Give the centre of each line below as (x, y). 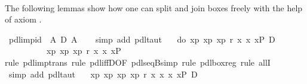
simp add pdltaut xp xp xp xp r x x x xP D (103, 74)
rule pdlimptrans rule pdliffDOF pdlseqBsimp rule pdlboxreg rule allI (138, 62)
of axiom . (23, 19)
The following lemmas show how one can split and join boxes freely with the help (154, 7)
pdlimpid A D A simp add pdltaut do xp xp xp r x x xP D (142, 39)
